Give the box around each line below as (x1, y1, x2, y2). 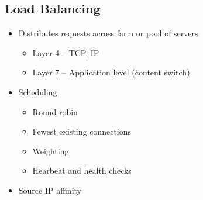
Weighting (32, 144, 69, 157)
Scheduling (18, 85, 57, 98)
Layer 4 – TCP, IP (32, 46, 99, 58)
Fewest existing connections (32, 125, 131, 137)
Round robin (32, 105, 78, 118)
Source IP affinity (18, 184, 81, 196)
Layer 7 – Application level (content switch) (32, 66, 190, 78)
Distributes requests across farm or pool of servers (18, 27, 198, 39)
